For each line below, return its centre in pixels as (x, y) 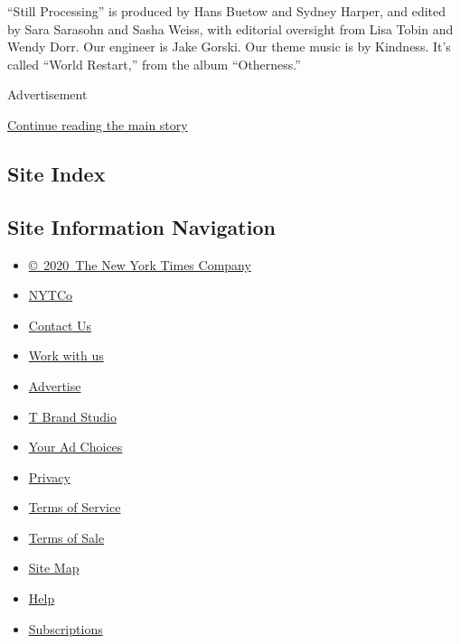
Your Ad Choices (75, 447)
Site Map (54, 568)
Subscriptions (66, 628)
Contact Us (60, 325)
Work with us (66, 355)
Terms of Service (75, 507)
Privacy (49, 476)
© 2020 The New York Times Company (140, 264)
